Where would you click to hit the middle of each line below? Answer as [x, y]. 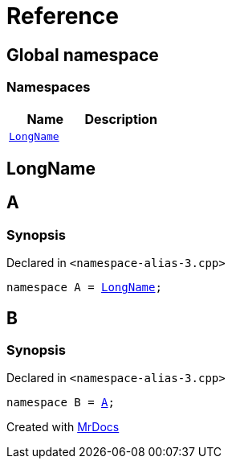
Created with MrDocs [63, 427]
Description [121, 119]
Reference [63, 16]
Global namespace [83, 55]
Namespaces [49, 87]
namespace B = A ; [61, 403]
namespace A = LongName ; [84, 288]
